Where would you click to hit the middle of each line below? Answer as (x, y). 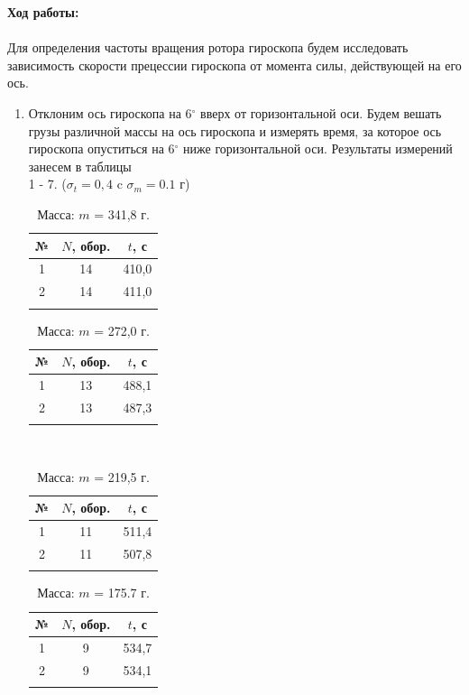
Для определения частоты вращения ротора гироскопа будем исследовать (208, 47)
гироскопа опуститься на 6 (101, 148)
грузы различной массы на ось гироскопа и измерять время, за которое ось (235, 130)
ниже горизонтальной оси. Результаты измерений (318, 148)
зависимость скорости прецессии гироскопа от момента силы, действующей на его (234, 65)
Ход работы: (43, 12)
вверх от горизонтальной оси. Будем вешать (321, 112)
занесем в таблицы (80, 166)
